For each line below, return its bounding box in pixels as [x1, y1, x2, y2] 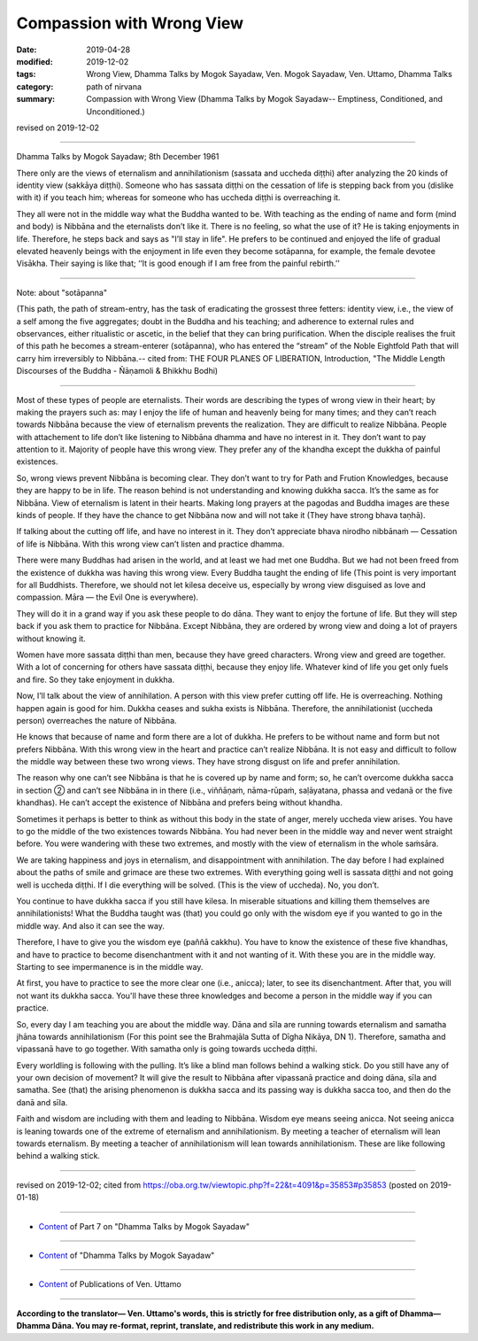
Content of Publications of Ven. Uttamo [38, 1279, 181, 1290]
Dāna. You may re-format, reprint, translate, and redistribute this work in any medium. [51, 1321, 375, 1331]
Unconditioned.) [86, 106, 145, 117]
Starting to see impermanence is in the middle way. [16, 961, 204, 972]
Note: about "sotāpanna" [16, 287, 108, 298]
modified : [16, 56, 53, 66]
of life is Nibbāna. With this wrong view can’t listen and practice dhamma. [16, 539, 285, 549]
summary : [16, 94, 56, 105]
